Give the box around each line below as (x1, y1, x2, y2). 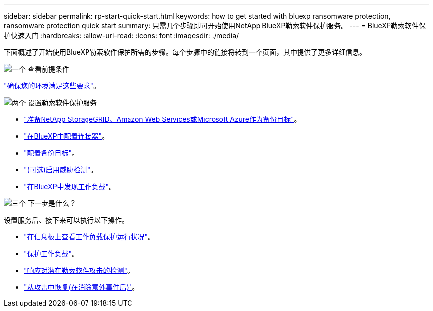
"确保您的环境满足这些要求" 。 (4, 81, 101, 90)
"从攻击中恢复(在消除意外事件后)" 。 (24, 283, 139, 291)
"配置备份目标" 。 (24, 149, 79, 157)
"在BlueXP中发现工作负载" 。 (24, 182, 116, 191)
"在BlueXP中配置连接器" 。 (24, 132, 109, 140)
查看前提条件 (27, 65, 69, 73)
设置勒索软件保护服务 (27, 98, 97, 107)
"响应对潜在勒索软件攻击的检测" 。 (24, 266, 134, 274)
